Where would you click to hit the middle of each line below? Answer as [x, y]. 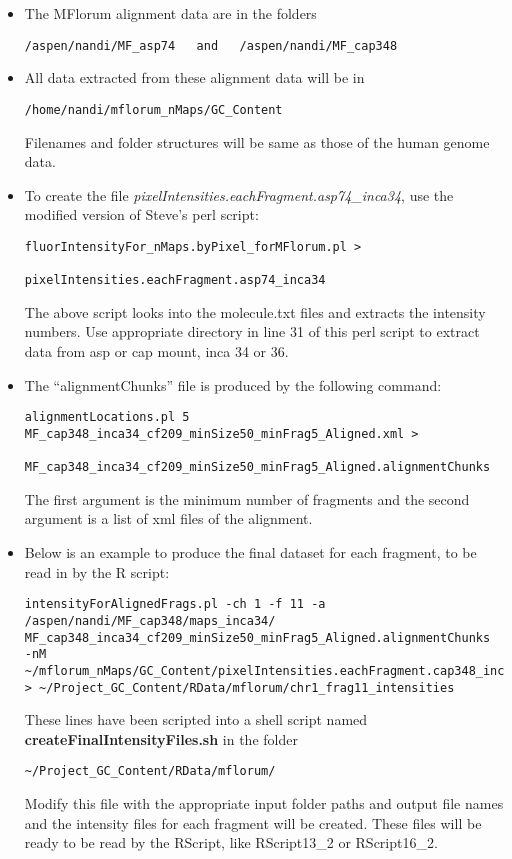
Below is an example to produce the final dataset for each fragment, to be [250, 552]
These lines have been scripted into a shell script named [196, 719]
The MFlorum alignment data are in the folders [170, 13]
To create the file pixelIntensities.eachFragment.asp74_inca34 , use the [239, 194]
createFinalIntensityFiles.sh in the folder [161, 738]
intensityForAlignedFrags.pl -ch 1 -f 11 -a [175, 604]
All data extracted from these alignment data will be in [194, 77]
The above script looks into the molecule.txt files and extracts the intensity [255, 311]
